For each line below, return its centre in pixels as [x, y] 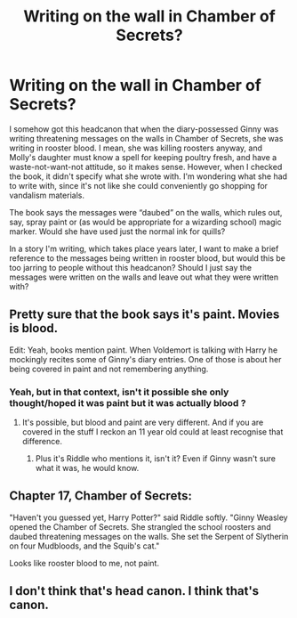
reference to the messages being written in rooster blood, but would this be [148, 258]
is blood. [34, 328]
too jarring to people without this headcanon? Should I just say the [130, 267]
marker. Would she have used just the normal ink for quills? [117, 231]
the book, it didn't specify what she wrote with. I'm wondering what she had [148, 176]
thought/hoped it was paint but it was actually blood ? [128, 403]
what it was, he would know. [87, 468]
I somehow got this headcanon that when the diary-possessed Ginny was [144, 129]
